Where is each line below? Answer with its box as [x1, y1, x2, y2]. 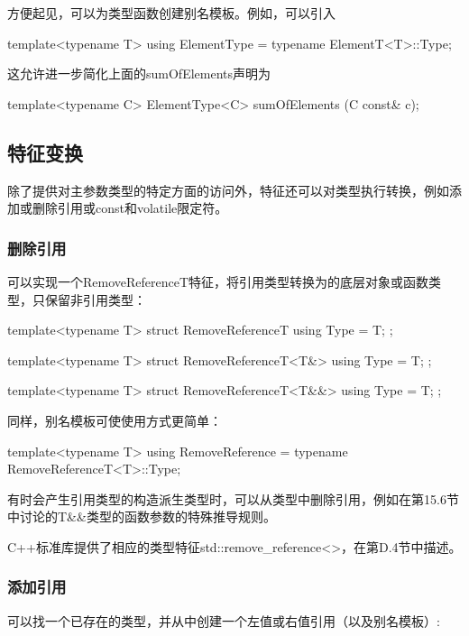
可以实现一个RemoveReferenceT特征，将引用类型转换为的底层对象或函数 [7, 272, 429, 290]
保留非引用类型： [44, 290, 146, 309]
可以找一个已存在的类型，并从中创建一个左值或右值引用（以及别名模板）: [7, 611, 440, 630]
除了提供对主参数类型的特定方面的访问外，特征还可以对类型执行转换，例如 [7, 180, 449, 199]
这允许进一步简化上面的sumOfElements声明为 [7, 64, 271, 83]
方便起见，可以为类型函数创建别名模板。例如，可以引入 [7, 4, 336, 22]
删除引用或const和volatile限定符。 [32, 198, 228, 217]
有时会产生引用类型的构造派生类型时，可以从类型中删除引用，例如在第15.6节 [7, 489, 459, 508]
